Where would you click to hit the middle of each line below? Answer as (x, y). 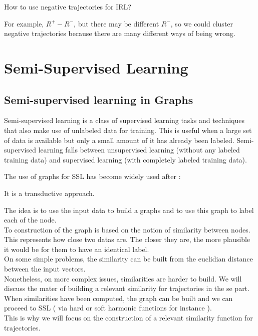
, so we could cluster (202, 23)
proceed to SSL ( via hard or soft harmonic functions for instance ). (108, 308)
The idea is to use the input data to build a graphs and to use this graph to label (129, 210)
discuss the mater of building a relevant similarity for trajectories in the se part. (127, 288)
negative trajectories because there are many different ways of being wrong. (120, 33)
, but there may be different (116, 23)
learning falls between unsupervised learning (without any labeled (139, 150)
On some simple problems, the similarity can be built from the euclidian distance (128, 259)
